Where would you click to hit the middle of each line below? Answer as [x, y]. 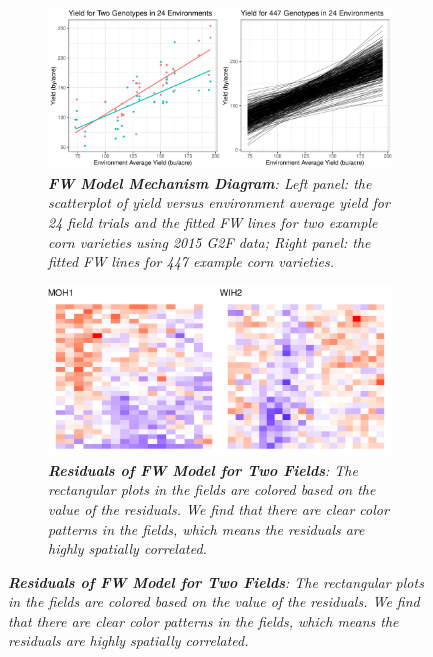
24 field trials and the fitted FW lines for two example [213, 222]
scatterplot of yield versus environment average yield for [219, 202]
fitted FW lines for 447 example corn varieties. [191, 261]
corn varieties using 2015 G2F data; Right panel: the [209, 241]
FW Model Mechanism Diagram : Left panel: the [210, 182]
